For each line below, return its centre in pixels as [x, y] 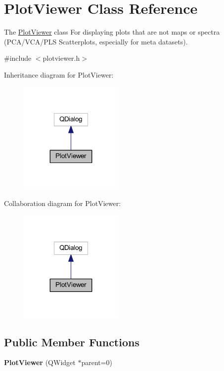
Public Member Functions [72, 342]
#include [18, 58]
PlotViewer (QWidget [40, 362]
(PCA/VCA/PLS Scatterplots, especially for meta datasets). [96, 41]
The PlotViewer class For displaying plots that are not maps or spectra [112, 32]
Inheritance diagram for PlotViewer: [59, 74]
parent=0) [97, 362]
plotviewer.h [61, 58]
